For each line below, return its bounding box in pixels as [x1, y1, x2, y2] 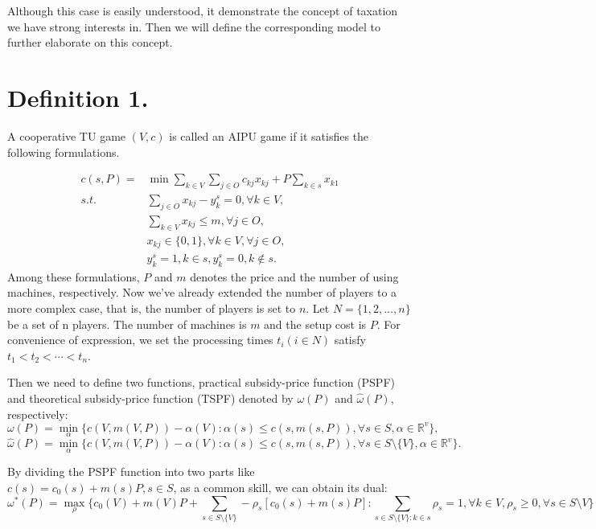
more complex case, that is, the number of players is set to [7, 300, 296, 317]
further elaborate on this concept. [7, 34, 173, 51]
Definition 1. [7, 80, 149, 113]
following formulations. [7, 143, 120, 160]
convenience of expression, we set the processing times [7, 331, 273, 348]
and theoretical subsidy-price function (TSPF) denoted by [7, 390, 294, 407]
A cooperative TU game [7, 127, 126, 144]
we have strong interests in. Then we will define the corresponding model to [7, 18, 380, 35]
